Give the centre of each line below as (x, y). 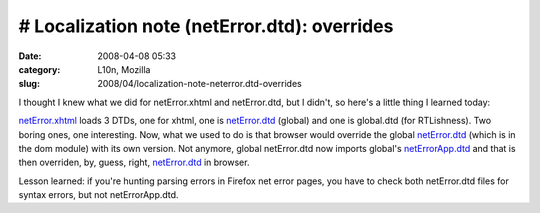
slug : (29, 84)
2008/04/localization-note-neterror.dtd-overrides (199, 84)
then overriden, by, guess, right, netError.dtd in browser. (134, 162)
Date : (30, 56)
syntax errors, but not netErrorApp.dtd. (98, 195)
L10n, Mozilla (124, 69)
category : (39, 69)
